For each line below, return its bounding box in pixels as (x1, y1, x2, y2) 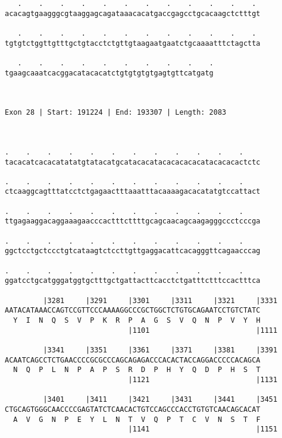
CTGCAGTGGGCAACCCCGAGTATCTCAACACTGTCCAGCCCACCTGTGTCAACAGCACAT (5, 405, 261, 414)
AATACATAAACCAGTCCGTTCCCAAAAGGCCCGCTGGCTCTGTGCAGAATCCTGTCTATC (5, 306, 261, 315)
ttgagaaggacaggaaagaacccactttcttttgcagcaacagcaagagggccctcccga (5, 217, 261, 226)
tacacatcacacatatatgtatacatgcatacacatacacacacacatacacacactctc (5, 157, 261, 166)
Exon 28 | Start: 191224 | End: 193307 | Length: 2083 (5, 108, 227, 117)
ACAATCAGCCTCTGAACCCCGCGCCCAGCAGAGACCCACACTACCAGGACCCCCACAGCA (5, 355, 261, 364)
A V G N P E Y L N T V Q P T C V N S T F (13, 415, 261, 424)
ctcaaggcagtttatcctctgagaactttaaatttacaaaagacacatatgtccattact (5, 187, 261, 196)
